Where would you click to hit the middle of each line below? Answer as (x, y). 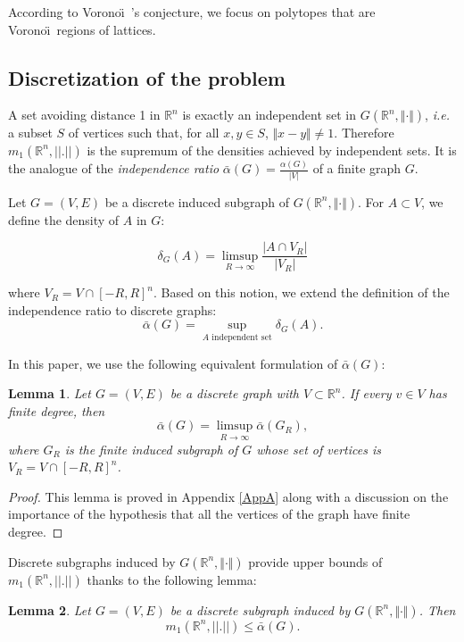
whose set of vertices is (319, 449)
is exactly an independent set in (269, 115)
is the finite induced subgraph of (151, 449)
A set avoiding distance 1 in (84, 115)
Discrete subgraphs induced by (92, 561)
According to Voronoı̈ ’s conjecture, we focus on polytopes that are (192, 12)
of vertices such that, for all (144, 133)
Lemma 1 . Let (50, 393)
